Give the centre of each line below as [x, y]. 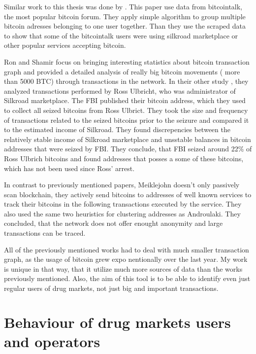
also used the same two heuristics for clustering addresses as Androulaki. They [122, 213]
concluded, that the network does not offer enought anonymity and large [113, 223]
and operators [52, 341]
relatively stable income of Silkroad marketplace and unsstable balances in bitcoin [128, 139]
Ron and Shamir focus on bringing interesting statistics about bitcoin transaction [127, 61]
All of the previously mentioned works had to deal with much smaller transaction [127, 249]
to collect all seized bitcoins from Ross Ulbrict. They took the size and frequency [126, 110]
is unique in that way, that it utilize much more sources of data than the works [123, 268]
